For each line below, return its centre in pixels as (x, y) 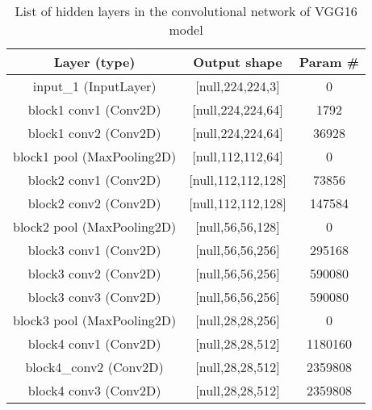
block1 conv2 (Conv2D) (94, 133)
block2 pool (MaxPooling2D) (95, 226)
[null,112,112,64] (238, 156)
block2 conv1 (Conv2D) (94, 180)
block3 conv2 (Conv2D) (94, 273)
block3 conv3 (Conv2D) (94, 297)
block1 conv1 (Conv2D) (94, 109)
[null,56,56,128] (238, 226)
